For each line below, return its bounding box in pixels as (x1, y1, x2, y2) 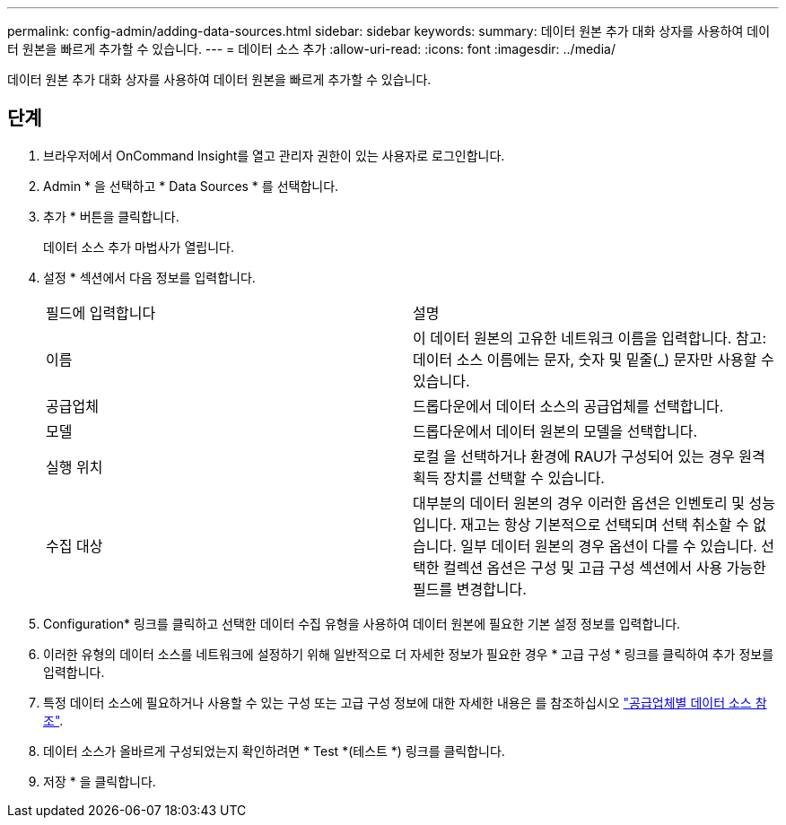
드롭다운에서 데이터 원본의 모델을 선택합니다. (413, 421, 698, 440)
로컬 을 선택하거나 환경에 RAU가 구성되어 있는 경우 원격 (413, 447, 765, 465)
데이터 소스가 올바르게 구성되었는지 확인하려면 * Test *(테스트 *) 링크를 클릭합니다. (43, 742, 505, 759)
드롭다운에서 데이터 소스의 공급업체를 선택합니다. (413, 396, 724, 415)
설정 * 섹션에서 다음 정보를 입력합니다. (43, 269, 256, 285)
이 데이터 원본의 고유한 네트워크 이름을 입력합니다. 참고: (413, 328, 766, 347)
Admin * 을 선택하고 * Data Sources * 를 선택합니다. (43, 178, 339, 194)
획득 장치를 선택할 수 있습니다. (413, 468, 605, 487)
